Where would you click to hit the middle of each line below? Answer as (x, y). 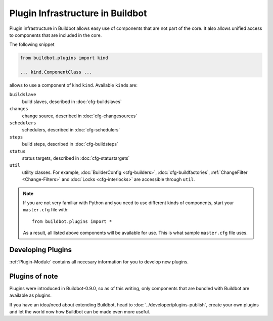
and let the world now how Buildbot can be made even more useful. (80, 312)
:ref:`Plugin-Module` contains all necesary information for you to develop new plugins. (99, 262)
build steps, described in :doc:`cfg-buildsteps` (70, 144)
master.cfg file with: (46, 210)
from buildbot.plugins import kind (64, 58)
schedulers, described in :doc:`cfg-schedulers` (71, 130)
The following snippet (32, 44)
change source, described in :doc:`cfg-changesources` (80, 116)
